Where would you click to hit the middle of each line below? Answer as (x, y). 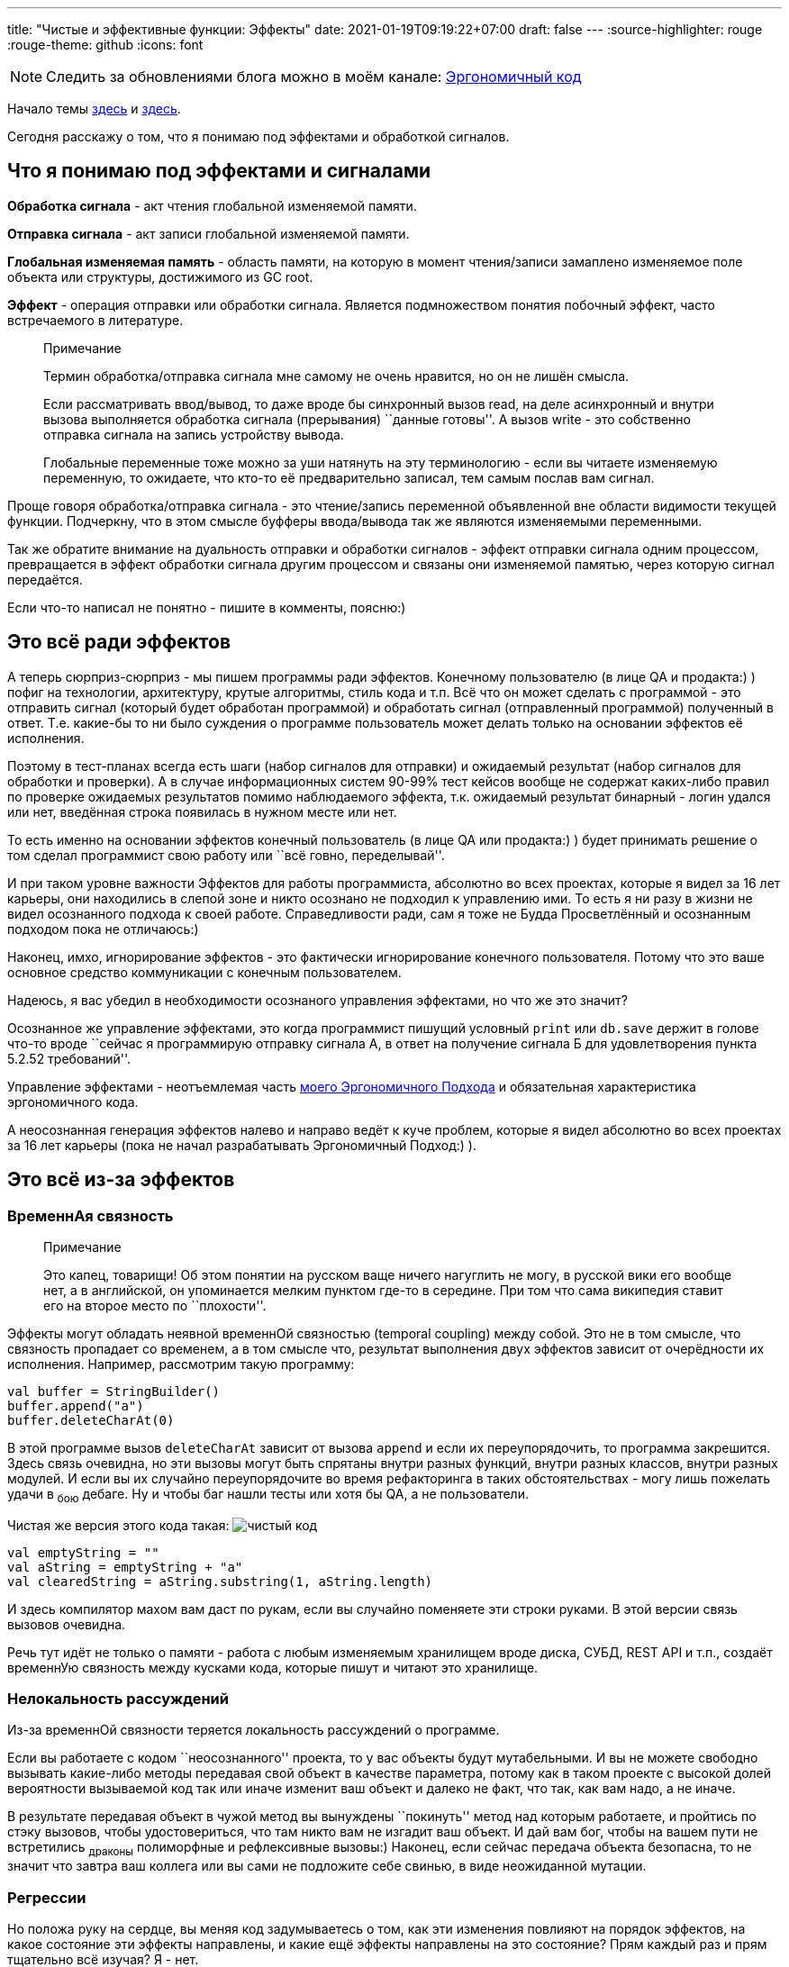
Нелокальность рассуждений (118, 1699)
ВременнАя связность (91, 1215)
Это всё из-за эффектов (121, 1180)
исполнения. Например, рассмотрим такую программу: (181, 1364)
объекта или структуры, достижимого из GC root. (160, 276)
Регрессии (47, 1897)
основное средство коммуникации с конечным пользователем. (204, 972)
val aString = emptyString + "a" (125, 1567)
